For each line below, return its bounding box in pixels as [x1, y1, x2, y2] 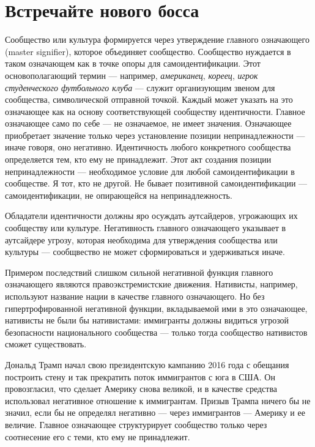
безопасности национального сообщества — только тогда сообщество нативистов [5, 325, 308, 338]
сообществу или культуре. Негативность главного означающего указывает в [5, 221, 286, 234]
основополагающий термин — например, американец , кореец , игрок [5, 68, 258, 81]
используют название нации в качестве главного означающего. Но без [5, 290, 265, 302]
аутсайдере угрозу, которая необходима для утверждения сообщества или [5, 233, 278, 246]
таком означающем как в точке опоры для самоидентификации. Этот [5, 57, 261, 70]
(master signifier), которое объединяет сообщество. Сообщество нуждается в [5, 45, 291, 57]
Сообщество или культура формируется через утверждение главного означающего [5, 33, 309, 46]
